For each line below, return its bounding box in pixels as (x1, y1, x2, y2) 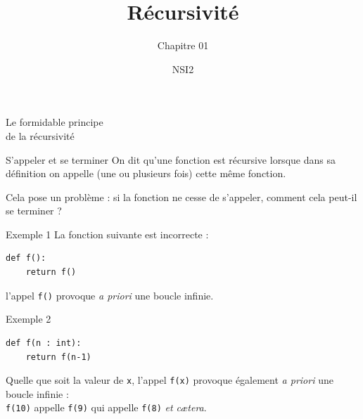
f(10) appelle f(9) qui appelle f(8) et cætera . (6, 400, 207, 415)
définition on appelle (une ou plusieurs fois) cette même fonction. (6, 166, 286, 181)
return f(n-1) (25, 352, 91, 362)
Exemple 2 (6, 311, 51, 326)
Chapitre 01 (157, 38, 209, 53)
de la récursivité (6, 128, 75, 143)
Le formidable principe (6, 115, 103, 129)
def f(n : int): (6, 337, 82, 348)
